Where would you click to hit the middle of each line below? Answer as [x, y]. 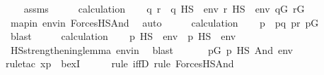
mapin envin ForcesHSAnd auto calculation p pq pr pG [164, 22]
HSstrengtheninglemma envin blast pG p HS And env [151, 49]
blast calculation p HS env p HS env [123, 36]
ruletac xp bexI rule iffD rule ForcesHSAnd [120, 63]
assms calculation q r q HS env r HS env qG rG [164, 8]
